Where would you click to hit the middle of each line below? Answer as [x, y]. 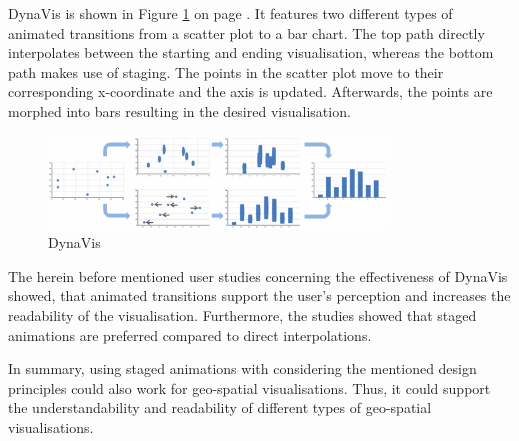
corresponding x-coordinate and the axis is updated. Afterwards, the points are [250, 91]
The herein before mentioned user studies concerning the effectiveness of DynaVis [258, 275]
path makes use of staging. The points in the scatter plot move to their [226, 71]
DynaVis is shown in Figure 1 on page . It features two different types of [230, 13]
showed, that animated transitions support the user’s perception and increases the [259, 295]
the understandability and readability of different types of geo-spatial [220, 407]
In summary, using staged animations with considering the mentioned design [242, 368]
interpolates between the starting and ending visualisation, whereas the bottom [251, 52]
